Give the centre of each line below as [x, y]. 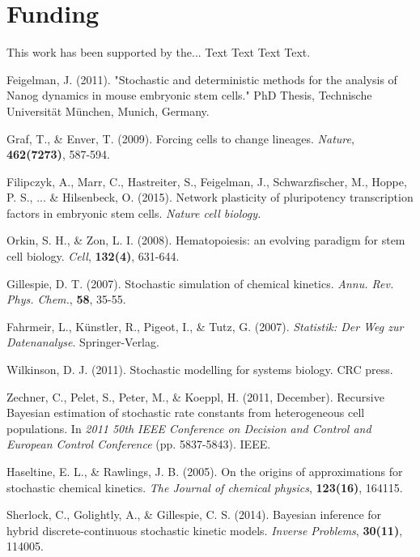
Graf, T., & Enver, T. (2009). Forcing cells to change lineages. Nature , [180, 138]
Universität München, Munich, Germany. [108, 111]
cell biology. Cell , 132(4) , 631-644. [93, 256]
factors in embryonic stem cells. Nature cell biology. [134, 213]
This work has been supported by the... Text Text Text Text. [159, 52]
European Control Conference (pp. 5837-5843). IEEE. [139, 444]
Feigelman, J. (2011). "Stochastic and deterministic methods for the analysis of [202, 79]
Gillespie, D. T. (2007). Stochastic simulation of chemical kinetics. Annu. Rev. [200, 283]
